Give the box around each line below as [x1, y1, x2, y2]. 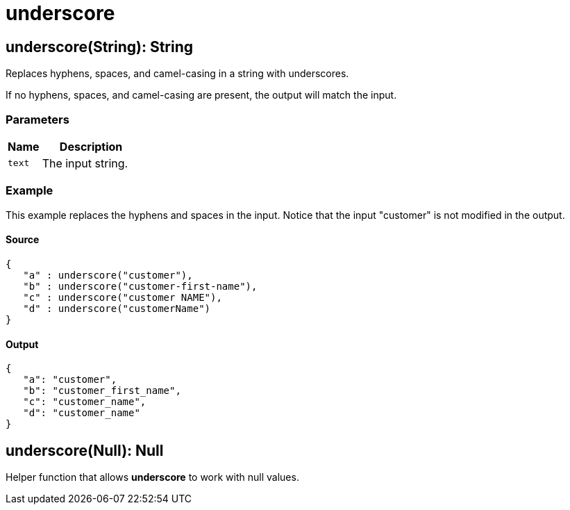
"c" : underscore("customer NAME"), [23, 291, 222, 303]
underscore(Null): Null [6, 441, 164, 459]
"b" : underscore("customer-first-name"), [23, 280, 258, 292]
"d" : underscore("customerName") [23, 302, 211, 314]
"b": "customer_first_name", [23, 385, 181, 397]
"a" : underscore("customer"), [23, 269, 193, 281]
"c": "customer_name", [23, 396, 146, 408]
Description [59, 139, 123, 154]
